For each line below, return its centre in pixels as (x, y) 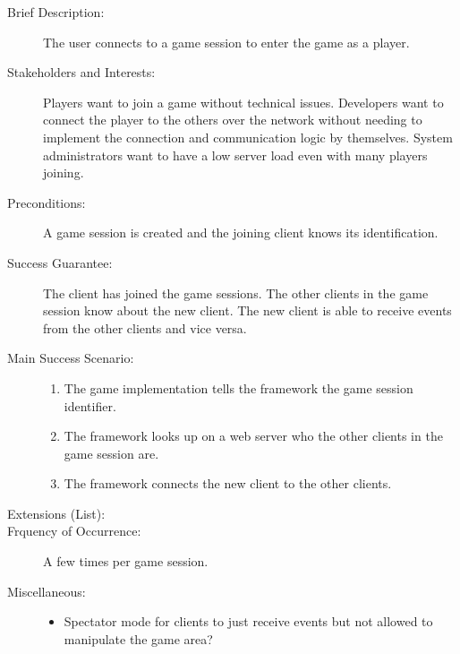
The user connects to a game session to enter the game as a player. (226, 42)
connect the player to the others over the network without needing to (233, 120)
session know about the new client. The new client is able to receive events (247, 310)
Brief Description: (56, 12)
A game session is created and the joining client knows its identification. (241, 232)
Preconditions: (47, 202)
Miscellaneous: (47, 591)
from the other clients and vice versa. (145, 327)
